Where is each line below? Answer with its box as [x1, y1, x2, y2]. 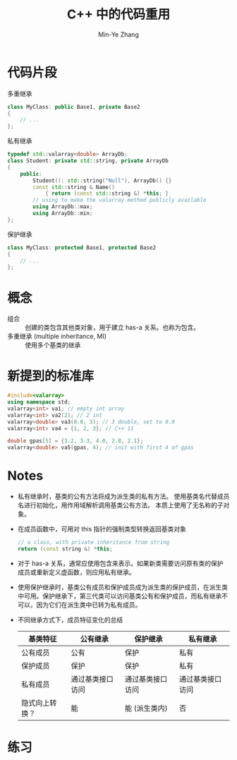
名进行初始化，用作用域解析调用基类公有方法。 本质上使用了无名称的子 [17, 501, 224, 509]
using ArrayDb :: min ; [32, 210, 93, 217]
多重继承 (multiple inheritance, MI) [7, 332, 107, 341]
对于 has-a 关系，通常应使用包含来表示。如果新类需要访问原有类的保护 [17, 559, 224, 567]
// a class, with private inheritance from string [17, 539, 170, 546]
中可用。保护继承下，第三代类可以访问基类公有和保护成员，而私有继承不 [17, 591, 228, 600]
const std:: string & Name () [32, 183, 115, 191]
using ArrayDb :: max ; [32, 203, 93, 210]
